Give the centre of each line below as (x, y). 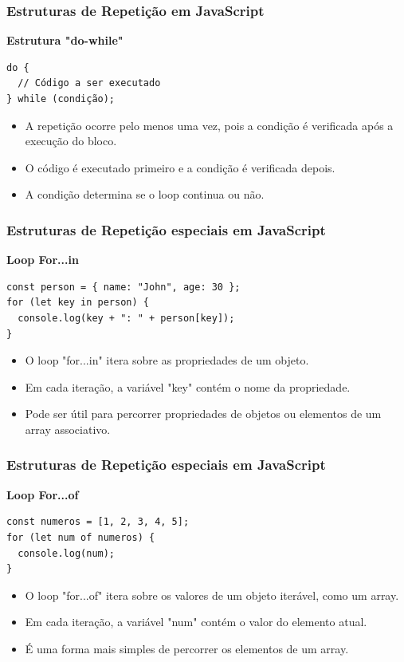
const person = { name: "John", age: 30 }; (124, 287)
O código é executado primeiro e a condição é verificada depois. (180, 167)
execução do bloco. (71, 141)
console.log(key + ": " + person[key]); (126, 318)
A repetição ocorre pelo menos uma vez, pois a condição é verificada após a (209, 125)
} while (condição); (61, 99)
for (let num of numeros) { (81, 537)
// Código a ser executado (89, 83)
